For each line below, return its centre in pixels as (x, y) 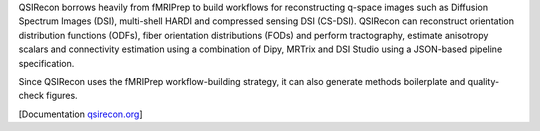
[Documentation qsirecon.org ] (81, 114)
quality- (483, 81)
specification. (46, 63)
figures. (62, 96)
